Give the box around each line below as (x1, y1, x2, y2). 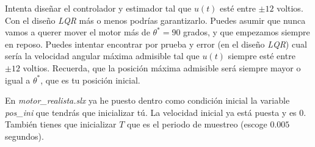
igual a (5, 73, 31, 86)
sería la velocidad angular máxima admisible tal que (5, 49, 200, 62)
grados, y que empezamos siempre (183, 26, 310, 38)
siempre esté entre (228, 49, 295, 62)
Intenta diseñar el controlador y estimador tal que (5, 2, 192, 14)
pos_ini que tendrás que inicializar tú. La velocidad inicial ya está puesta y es (5, 106, 297, 118)
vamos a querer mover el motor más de (5, 26, 150, 38)
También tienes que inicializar (5, 118, 117, 131)
